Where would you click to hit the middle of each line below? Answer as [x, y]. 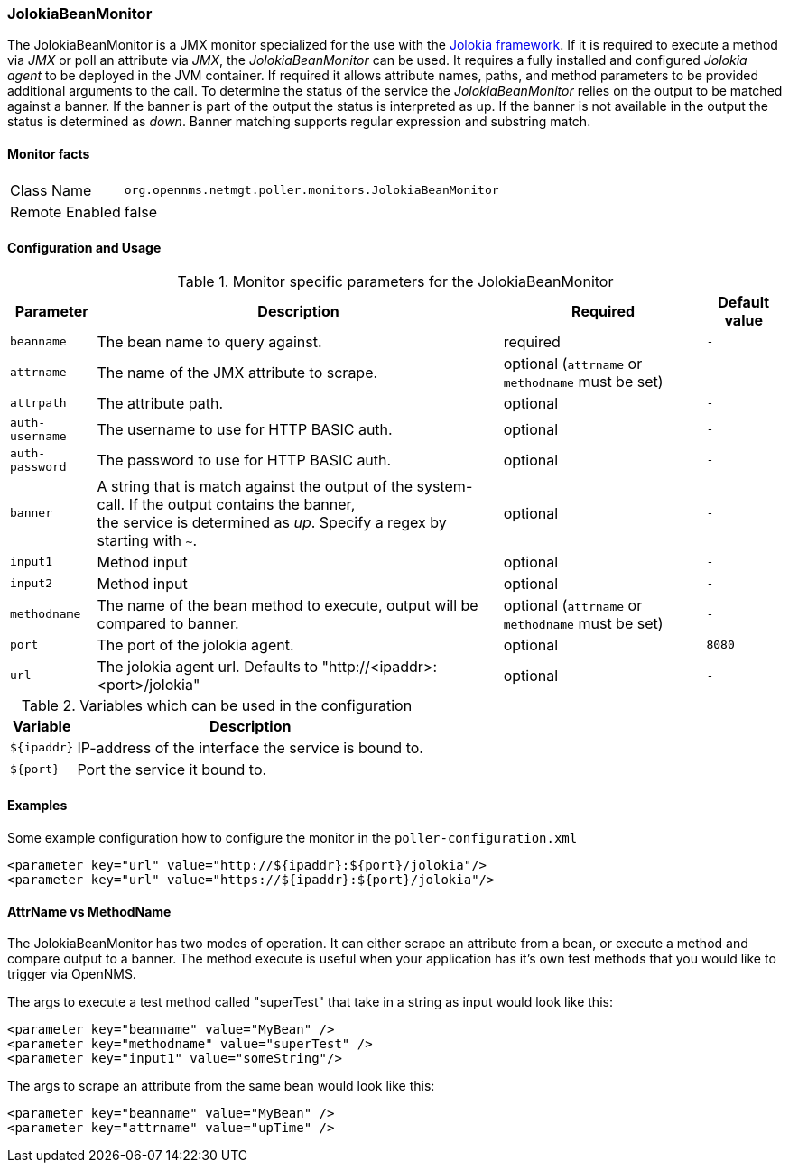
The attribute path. [160, 403]
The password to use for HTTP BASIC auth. [244, 460]
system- [445, 486]
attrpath [38, 403]
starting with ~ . [147, 540]
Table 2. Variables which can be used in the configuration [217, 705]
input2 [31, 584]
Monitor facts [49, 153]
